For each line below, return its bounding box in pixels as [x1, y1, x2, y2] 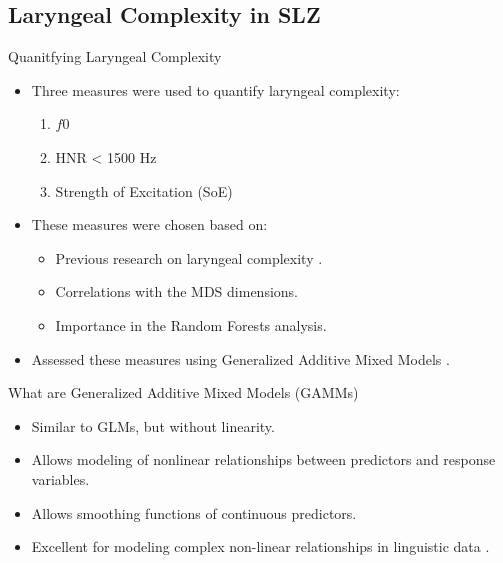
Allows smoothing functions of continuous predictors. [31, 502, 357, 523]
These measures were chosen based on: [31, 214, 268, 235]
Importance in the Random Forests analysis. [55, 314, 327, 335]
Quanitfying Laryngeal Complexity [8, 46, 222, 67]
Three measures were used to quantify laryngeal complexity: [31, 79, 400, 100]
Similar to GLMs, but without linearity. [31, 415, 275, 436]
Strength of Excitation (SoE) [55, 180, 233, 201]
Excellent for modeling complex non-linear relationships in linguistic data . [31, 536, 490, 557]
